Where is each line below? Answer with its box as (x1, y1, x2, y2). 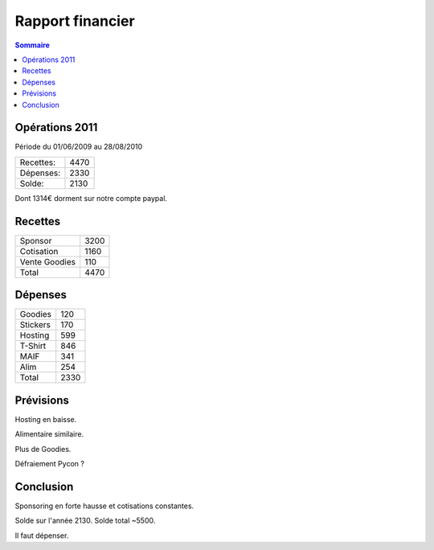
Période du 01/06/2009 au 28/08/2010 (14, 142, 143, 152)
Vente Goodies (19, 256, 76, 267)
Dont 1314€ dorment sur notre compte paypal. (14, 193, 168, 203)
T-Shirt (19, 340, 47, 351)
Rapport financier (14, 12, 136, 30)
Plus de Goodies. (14, 444, 72, 454)
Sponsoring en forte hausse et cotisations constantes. (14, 501, 194, 511)
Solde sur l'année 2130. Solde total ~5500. (14, 515, 156, 526)
